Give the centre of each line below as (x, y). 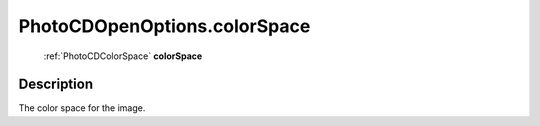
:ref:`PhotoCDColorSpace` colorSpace (123, 56)
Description (56, 84)
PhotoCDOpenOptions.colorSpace (164, 26)
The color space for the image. (82, 108)
